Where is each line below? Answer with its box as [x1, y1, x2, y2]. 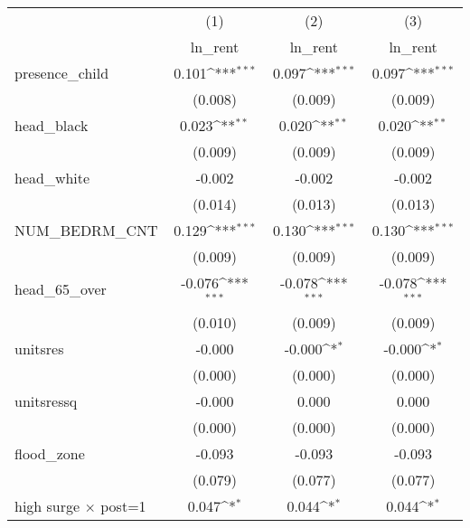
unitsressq [14, 390, 78, 411]
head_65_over [14, 278, 107, 300]
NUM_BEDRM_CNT [14, 220, 158, 240]
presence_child [14, 62, 109, 83]
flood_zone [14, 442, 85, 464]
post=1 [100, 495, 146, 516]
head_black [14, 115, 89, 136]
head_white [14, 167, 90, 188]
